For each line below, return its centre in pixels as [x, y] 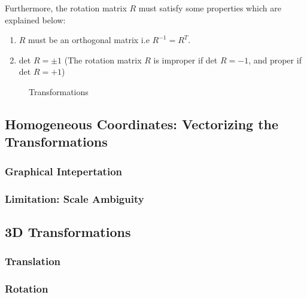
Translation [33, 261]
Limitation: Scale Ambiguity [75, 198]
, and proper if [275, 60]
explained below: [35, 19]
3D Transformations [68, 231]
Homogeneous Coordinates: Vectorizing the [142, 124]
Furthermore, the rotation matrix [66, 8]
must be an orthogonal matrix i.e [89, 40]
